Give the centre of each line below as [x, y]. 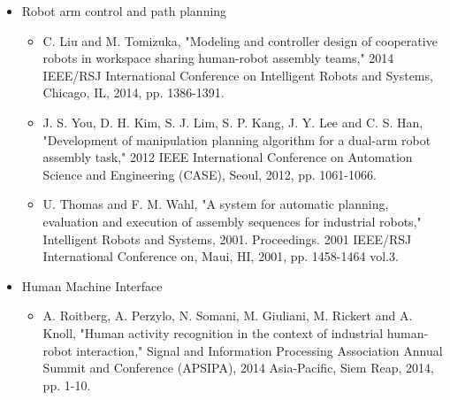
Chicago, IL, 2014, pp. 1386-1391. [133, 92]
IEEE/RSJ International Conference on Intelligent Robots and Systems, [238, 75]
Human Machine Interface [92, 285]
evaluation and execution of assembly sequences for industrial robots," [232, 221]
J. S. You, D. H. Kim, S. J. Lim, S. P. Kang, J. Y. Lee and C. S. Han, [233, 122]
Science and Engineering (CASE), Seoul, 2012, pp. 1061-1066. [210, 174]
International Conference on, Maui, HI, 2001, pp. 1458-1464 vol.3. [221, 256]
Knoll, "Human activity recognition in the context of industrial [213, 332]
